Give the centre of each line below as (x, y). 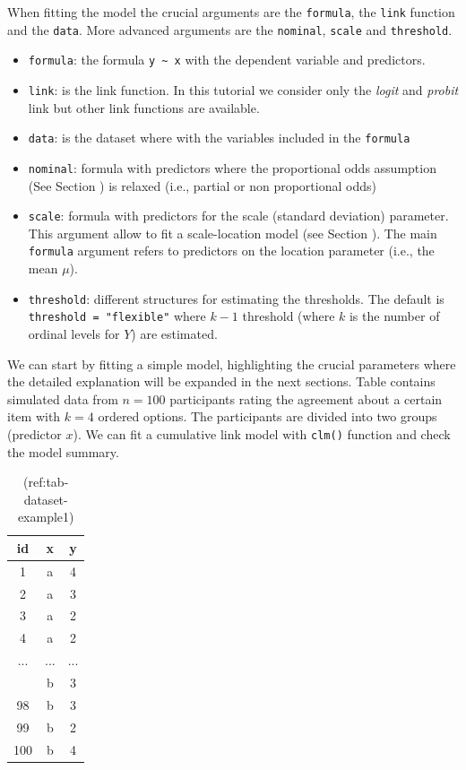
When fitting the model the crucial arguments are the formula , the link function (231, 12)
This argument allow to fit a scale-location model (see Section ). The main (233, 233)
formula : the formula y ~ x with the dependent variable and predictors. (227, 60)
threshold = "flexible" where (117, 316)
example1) (46, 517)
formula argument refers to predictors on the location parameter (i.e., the (231, 251)
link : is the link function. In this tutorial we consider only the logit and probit (243, 89)
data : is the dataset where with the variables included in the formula (219, 138)
